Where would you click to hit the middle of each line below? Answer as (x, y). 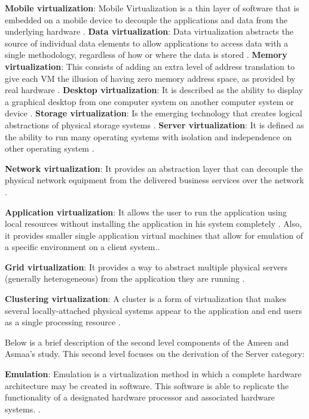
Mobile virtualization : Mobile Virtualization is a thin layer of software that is (152, 8)
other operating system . (50, 148)
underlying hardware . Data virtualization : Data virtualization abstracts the (149, 31)
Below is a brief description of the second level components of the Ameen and (147, 342)
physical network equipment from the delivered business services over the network (154, 180)
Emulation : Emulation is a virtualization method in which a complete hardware (153, 374)
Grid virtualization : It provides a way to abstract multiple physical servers (146, 267)
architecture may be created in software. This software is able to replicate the (147, 385)
